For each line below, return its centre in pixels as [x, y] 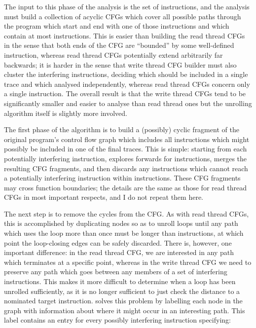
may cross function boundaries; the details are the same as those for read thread [125, 187]
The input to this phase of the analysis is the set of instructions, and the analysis [127, 6]
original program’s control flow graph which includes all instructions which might [127, 139]
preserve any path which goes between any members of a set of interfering [116, 272]
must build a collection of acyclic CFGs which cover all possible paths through [123, 16]
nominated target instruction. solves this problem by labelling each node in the [123, 301]
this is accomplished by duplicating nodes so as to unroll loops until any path [121, 223]
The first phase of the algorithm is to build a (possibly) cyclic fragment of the [122, 129]
